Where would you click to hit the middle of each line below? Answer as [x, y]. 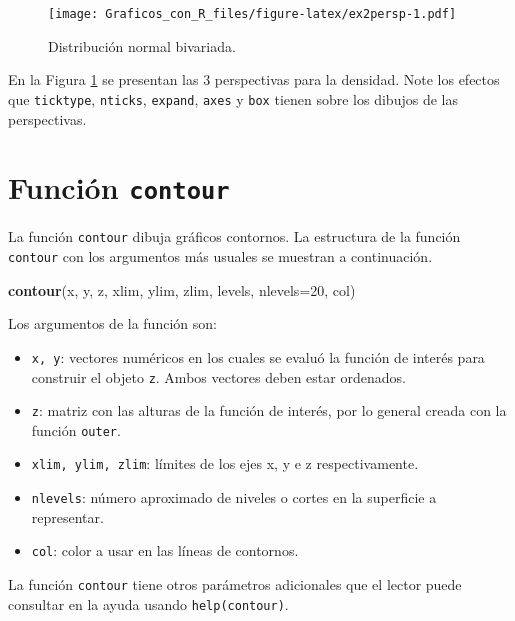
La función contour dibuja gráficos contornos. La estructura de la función [234, 236]
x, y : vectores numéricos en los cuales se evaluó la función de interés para [258, 356]
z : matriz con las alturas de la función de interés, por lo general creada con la [269, 410]
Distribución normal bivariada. [142, 45]
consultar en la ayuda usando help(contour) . [148, 603]
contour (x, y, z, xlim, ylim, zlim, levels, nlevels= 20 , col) [182, 289]
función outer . [76, 429]
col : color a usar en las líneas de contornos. [165, 550]
